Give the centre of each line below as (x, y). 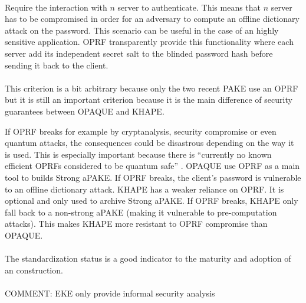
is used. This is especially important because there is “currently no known (138, 154)
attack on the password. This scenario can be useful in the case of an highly (142, 30)
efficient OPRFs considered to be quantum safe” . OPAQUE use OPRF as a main (152, 166)
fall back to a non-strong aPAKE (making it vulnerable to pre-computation (141, 212)
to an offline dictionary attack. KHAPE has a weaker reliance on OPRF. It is (144, 189)
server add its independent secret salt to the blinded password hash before (139, 53)
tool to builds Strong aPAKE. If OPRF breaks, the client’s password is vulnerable (153, 177)
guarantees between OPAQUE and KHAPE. (85, 111)
